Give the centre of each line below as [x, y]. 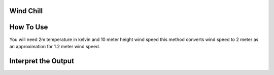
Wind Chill [26, 11]
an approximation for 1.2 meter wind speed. [55, 46]
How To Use [29, 27]
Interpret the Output [42, 61]
